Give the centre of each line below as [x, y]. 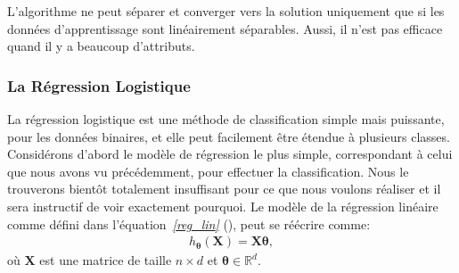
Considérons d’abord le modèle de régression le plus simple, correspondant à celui [230, 154]
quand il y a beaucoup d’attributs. [101, 46]
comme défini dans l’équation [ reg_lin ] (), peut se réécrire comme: [189, 223]
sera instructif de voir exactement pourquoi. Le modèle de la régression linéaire [223, 206]
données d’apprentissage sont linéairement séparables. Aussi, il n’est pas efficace [225, 28]
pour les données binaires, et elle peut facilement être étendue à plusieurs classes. [229, 136]
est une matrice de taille [106, 260]
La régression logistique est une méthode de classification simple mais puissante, [226, 119]
